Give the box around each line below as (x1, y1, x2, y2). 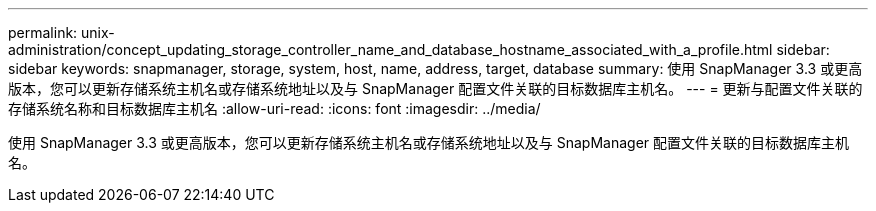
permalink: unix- (8, 24, 115, 41)
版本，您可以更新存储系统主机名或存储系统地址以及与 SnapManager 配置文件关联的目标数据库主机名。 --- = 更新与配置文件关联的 (8, 80, 863, 97)
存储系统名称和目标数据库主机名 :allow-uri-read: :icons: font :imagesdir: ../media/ (8, 100, 541, 117)
